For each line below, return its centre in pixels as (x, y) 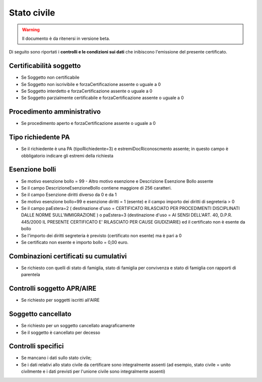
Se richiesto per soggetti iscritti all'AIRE (60, 300)
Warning (31, 30)
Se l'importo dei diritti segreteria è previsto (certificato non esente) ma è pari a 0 (101, 235)
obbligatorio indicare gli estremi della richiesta (67, 156)
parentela (31, 275)
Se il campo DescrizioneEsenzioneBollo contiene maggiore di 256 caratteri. (97, 188)
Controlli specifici (36, 346)
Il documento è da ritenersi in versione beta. (66, 38)
